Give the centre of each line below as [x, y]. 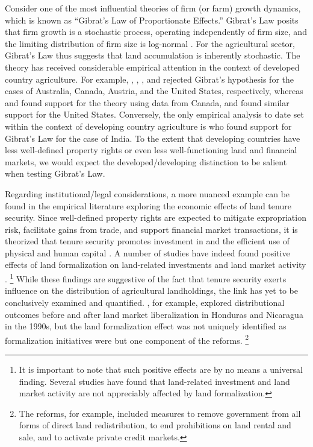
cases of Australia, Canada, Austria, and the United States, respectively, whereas [154, 91]
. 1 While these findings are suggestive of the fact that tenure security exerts [146, 278]
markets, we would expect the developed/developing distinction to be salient [146, 161]
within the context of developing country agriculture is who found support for [148, 126]
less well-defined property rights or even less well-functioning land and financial [151, 150]
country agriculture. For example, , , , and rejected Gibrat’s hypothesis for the [149, 79]
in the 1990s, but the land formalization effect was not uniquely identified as [146, 326]
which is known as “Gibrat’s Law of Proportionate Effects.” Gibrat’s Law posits [152, 20]
